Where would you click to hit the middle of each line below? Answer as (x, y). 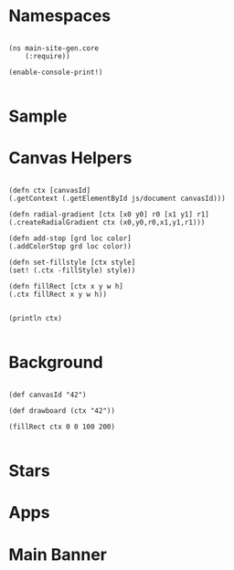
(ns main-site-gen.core (54, 48)
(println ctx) (36, 319)
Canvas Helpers (70, 158)
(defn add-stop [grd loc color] (70, 238)
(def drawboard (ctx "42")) (62, 411)
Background (56, 363)
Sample (38, 116)
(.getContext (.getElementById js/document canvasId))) (117, 199)
